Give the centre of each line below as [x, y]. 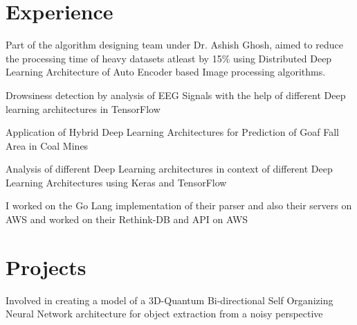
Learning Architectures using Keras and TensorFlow [116, 182]
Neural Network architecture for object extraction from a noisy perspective [164, 314]
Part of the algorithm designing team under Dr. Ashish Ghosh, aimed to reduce [174, 45]
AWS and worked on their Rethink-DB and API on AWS [127, 219]
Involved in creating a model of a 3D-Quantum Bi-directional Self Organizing [170, 300]
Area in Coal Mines [47, 145]
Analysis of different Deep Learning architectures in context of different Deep [169, 169]
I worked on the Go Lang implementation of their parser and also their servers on [179, 205]
